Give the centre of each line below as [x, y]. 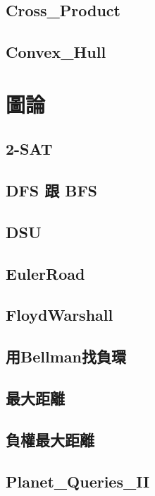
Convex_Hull [56, 52]
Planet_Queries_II [78, 481]
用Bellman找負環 [66, 356]
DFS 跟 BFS [52, 190]
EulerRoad [45, 273]
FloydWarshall [60, 315]
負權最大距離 [50, 439]
